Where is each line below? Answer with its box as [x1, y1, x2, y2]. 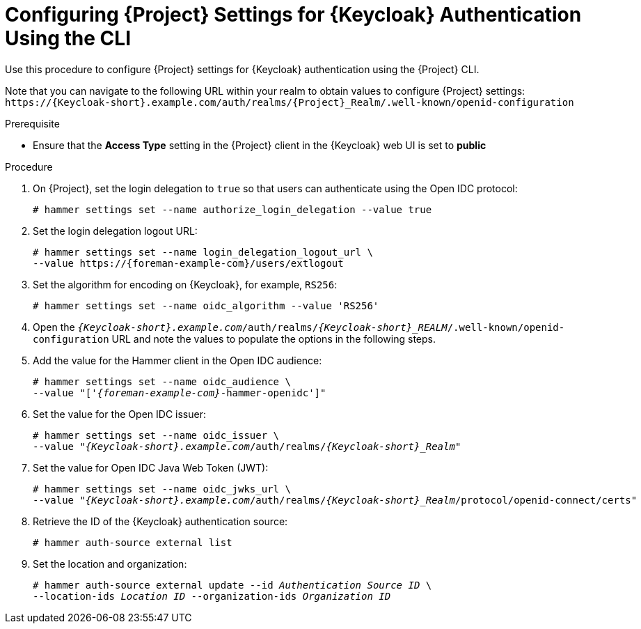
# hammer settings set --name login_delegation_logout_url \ [33, 246, 373, 258]
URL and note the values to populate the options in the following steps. [111, 332, 436, 345]
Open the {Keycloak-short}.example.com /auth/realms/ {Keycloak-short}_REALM [33, 320, 448, 333]
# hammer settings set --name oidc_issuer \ [33, 429, 280, 441]
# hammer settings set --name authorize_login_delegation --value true [33, 203, 432, 215]
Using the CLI [5, 26, 131, 50]
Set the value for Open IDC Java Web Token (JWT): [33, 461, 269, 474]
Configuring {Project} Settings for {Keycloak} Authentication [5, 3, 582, 26]
